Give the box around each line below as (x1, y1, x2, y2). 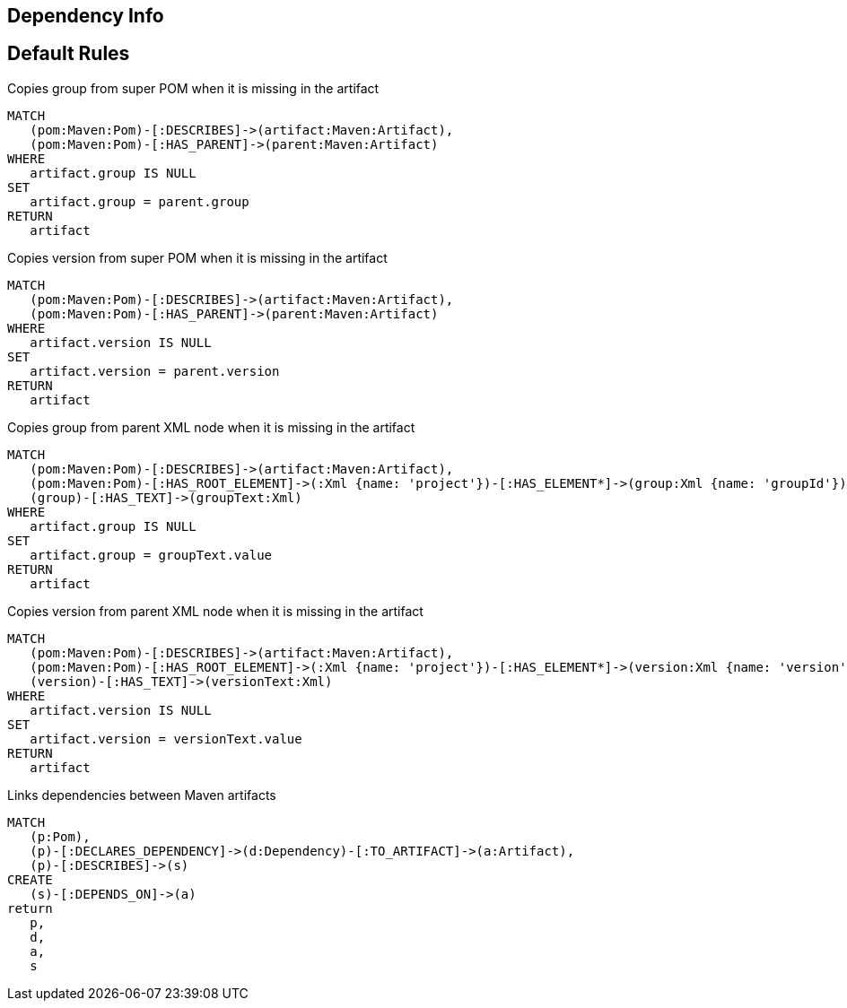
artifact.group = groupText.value (30, 547, 273, 562)
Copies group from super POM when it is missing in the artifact (7, 80, 380, 96)
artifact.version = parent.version (30, 363, 280, 378)
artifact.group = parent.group (30, 194, 249, 209)
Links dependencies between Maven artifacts (7, 786, 276, 803)
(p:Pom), (30, 829, 91, 844)
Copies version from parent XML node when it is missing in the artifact (7, 603, 423, 619)
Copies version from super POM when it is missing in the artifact (7, 249, 388, 265)
